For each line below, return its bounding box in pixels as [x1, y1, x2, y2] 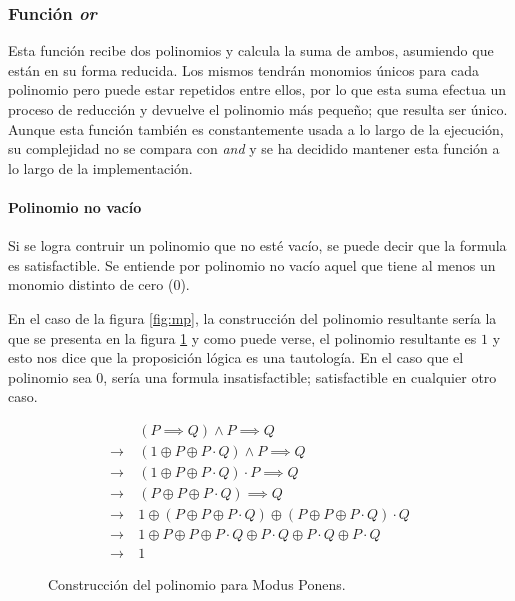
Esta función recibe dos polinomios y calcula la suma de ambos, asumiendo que [8, 40, 494, 61]
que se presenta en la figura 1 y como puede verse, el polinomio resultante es [8, 327, 477, 348]
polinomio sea [8, 366, 92, 387]
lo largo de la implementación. [8, 157, 193, 178]
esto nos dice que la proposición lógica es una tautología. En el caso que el [8, 347, 464, 368]
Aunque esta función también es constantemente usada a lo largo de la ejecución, [8, 118, 504, 139]
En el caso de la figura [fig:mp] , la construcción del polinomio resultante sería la [8, 307, 497, 328]
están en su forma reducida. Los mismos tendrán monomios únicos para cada [8, 59, 480, 80]
